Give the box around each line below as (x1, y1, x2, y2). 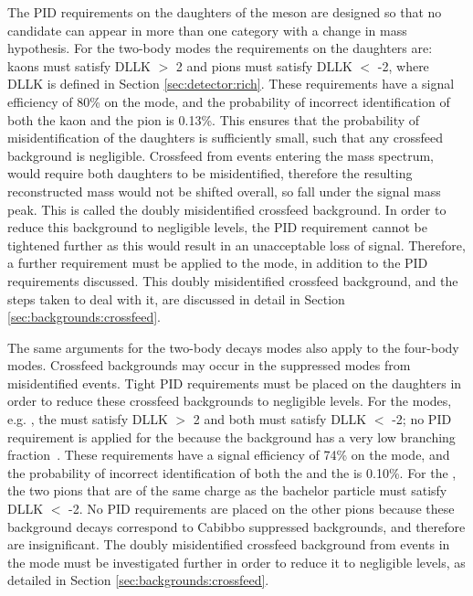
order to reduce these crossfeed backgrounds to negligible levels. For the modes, (7, 391, 452, 410)
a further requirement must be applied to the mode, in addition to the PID (7, 253, 428, 272)
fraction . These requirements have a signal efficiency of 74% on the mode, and (7, 445, 450, 464)
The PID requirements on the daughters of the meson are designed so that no (7, 3, 442, 21)
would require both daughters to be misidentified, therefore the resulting (7, 164, 413, 183)
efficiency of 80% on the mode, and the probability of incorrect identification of (7, 91, 450, 111)
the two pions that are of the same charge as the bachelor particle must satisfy (7, 481, 447, 500)
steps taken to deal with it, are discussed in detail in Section (7, 289, 345, 308)
